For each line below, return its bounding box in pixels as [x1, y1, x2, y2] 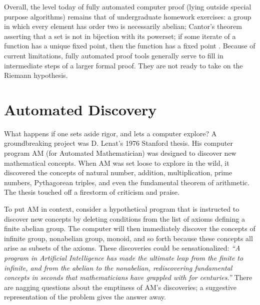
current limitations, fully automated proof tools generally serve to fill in [4, 50, 223, 60]
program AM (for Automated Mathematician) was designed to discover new [4, 148, 236, 158]
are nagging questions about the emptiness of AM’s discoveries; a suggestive [4, 282, 237, 292]
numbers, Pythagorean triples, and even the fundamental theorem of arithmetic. [4, 177, 249, 187]
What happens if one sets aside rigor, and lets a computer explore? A [4, 128, 217, 138]
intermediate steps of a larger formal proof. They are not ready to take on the [4, 60, 243, 70]
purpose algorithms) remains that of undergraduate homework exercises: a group [4, 11, 251, 21]
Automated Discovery [4, 99, 157, 119]
